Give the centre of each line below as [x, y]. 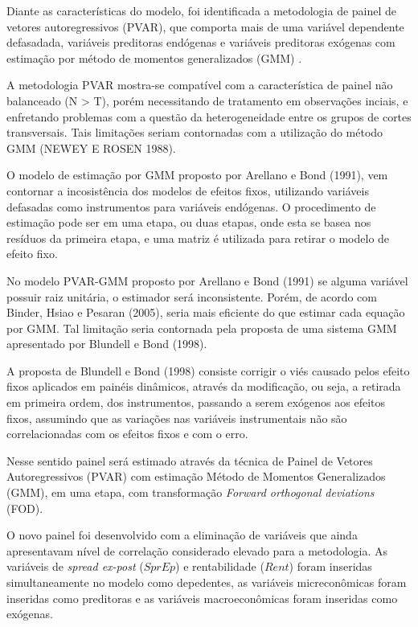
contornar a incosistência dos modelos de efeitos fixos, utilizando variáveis [188, 190]
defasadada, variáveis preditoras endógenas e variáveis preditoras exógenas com [201, 42]
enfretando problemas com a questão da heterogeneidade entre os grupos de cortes [209, 116]
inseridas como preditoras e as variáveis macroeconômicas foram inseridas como [202, 598]
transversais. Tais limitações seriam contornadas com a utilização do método [195, 132]
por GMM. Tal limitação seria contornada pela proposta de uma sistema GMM [202, 328]
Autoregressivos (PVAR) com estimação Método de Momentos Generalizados [196, 476]
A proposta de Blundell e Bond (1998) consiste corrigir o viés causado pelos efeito [208, 370]
